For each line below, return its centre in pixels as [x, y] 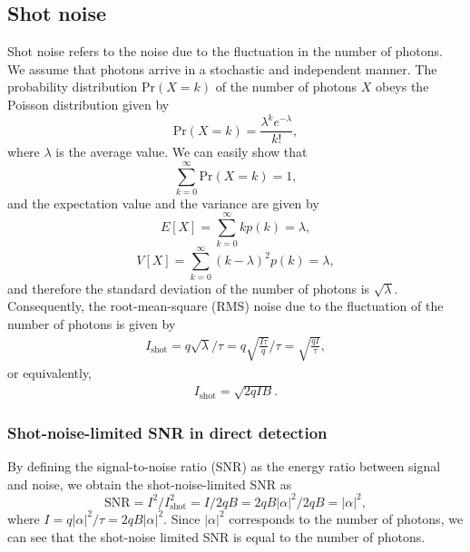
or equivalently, [50, 372]
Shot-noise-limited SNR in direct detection [167, 432]
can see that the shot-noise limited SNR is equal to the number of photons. [216, 536]
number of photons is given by [92, 323]
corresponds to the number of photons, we [346, 518]
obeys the [402, 87]
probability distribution [73, 87]
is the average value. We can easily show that [181, 152]
